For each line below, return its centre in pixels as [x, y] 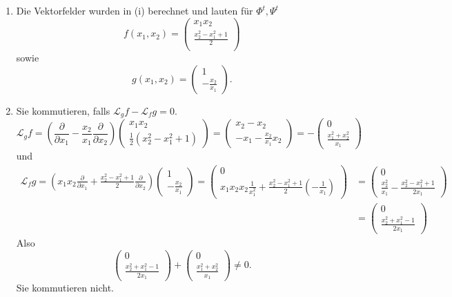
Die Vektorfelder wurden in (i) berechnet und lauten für [135, 10]
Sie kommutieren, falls [63, 110]
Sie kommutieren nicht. [65, 288]
